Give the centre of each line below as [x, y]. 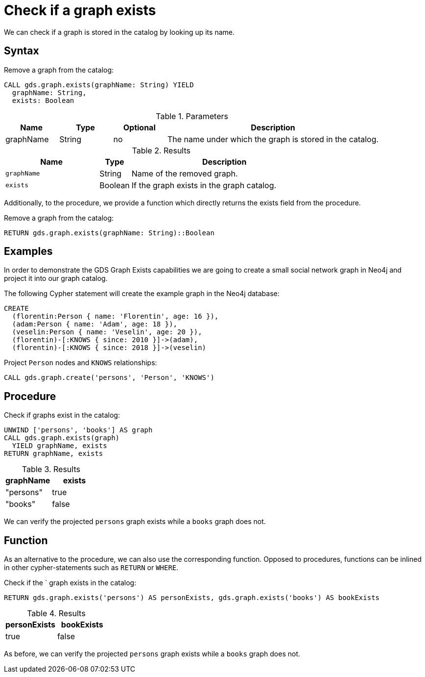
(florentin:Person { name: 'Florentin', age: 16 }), [115, 316]
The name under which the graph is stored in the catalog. [273, 139]
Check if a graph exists [80, 10]
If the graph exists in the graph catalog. [204, 185]
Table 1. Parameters [192, 116]
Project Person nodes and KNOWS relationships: [81, 363]
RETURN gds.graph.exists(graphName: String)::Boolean [109, 233]
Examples [28, 251]
